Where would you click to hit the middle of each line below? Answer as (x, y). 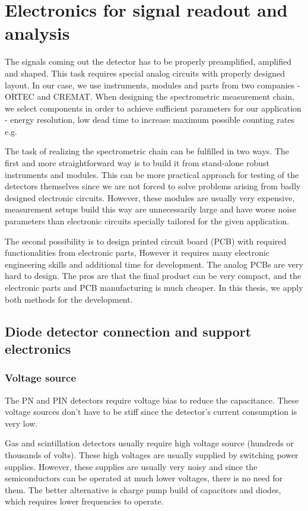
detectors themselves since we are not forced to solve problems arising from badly (153, 186)
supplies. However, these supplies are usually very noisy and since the (131, 466)
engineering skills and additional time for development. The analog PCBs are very (154, 264)
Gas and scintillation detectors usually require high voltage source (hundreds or (149, 443)
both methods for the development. (69, 299)
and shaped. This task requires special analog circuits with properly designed (145, 73)
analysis (37, 33)
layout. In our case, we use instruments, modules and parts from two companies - (153, 85)
